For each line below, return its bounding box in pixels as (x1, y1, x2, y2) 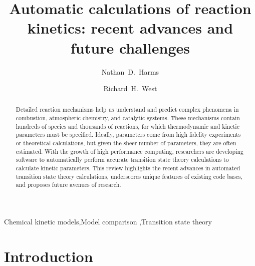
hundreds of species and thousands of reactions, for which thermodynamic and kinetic (16, 122, 239, 130)
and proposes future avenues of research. (16, 180, 121, 189)
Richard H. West (103, 83, 157, 94)
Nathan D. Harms (101, 66, 159, 77)
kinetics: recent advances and (27, 18, 233, 38)
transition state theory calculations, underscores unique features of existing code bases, (16, 172, 242, 180)
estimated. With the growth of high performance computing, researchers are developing (16, 147, 244, 155)
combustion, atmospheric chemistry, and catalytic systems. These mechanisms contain (16, 114, 240, 122)
